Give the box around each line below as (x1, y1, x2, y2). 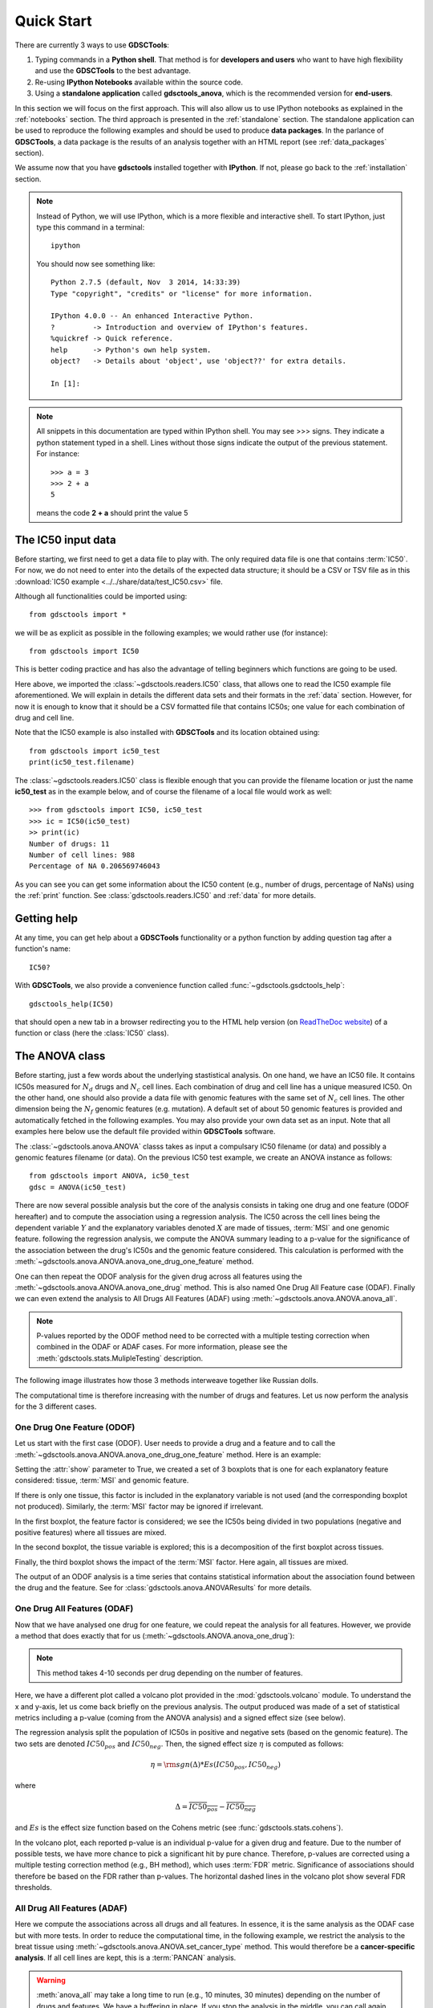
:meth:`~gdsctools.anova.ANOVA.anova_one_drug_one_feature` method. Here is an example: (14, 1450, 322, 1459)
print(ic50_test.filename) (29, 757, 136, 767)
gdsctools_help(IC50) (29, 999, 114, 1008)
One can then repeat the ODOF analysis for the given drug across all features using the (14, 1271, 302, 1281)
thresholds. (14, 1883, 52, 1892)
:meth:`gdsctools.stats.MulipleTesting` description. (36, 1353, 204, 1363)
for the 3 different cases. (14, 1402, 97, 1411)
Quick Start (14, 12, 92, 30)
